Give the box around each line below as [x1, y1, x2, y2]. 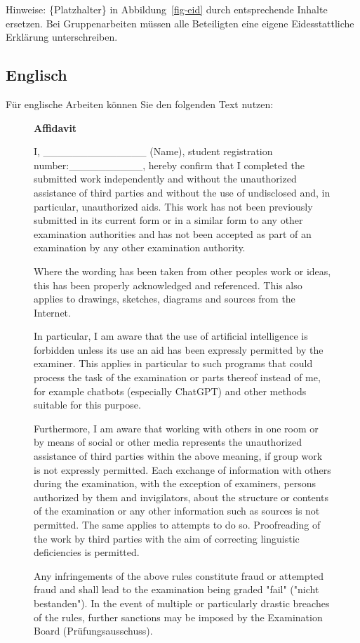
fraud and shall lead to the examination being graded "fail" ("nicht [34, 582, 319, 597]
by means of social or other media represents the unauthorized [34, 435, 302, 449]
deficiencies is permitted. [34, 545, 140, 559]
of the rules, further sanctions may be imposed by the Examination [34, 609, 323, 624]
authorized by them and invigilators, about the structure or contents [34, 489, 329, 504]
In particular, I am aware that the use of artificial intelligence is [34, 329, 308, 343]
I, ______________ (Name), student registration [34, 144, 273, 159]
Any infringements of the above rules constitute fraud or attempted [34, 568, 324, 583]
